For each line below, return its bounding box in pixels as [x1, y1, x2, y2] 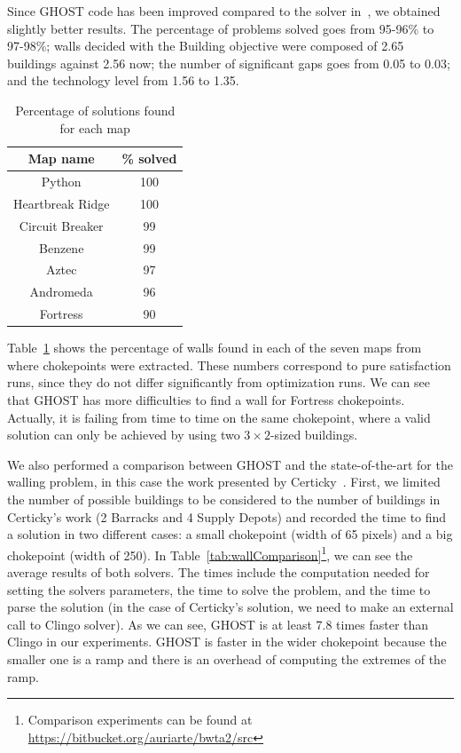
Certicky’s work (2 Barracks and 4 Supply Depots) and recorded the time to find [7, 507, 447, 526]
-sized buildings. [270, 425, 358, 444]
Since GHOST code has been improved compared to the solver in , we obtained [7, 2, 441, 20]
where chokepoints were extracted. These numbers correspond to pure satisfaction [7, 355, 451, 374]
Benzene [39, 238, 84, 257]
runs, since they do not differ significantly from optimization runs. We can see [7, 373, 430, 392]
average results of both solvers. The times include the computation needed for [7, 562, 430, 581]
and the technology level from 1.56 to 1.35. [7, 71, 239, 90]
